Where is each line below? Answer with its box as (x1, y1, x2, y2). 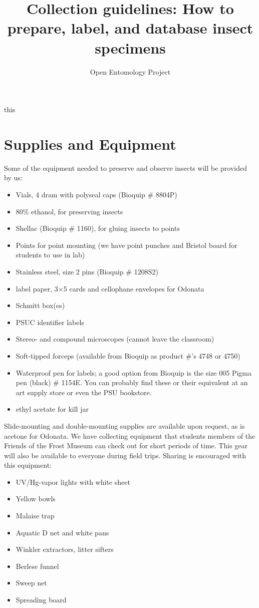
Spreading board (16, 594, 67, 605)
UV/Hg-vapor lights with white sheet (16, 476, 130, 487)
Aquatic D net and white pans (16, 527, 109, 537)
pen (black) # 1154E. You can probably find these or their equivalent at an (16, 377, 248, 388)
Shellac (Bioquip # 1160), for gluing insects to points (16, 223, 180, 233)
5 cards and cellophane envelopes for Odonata (63, 283, 204, 293)
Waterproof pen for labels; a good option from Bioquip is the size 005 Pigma (16, 367, 251, 378)
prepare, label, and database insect (7, 18, 253, 38)
